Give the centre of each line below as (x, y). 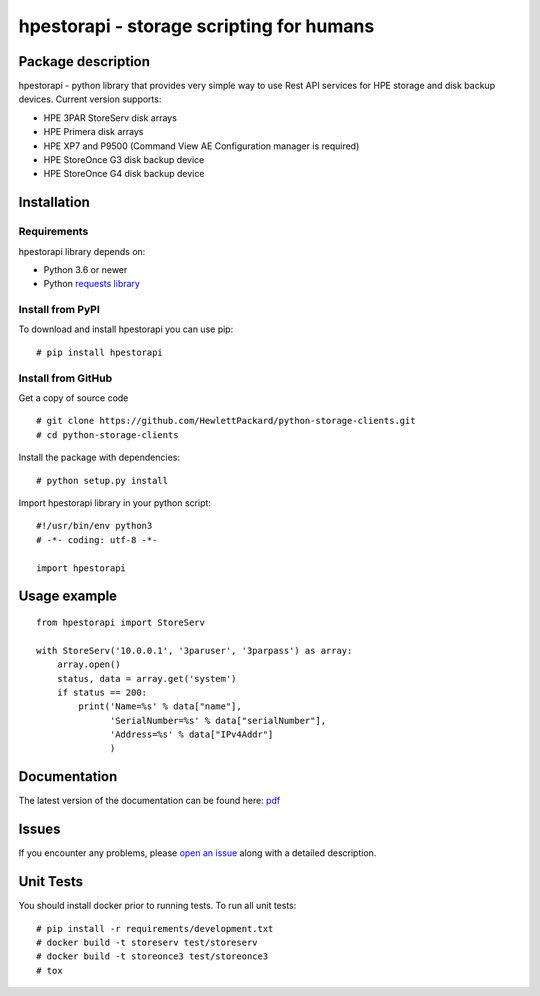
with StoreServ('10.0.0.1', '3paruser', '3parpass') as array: (194, 650)
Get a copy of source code (73, 398)
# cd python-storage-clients (107, 434)
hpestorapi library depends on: (82, 251)
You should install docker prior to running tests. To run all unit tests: (157, 906)
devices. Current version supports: (90, 99)
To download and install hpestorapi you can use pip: (126, 329)
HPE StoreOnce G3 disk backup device (124, 160)
